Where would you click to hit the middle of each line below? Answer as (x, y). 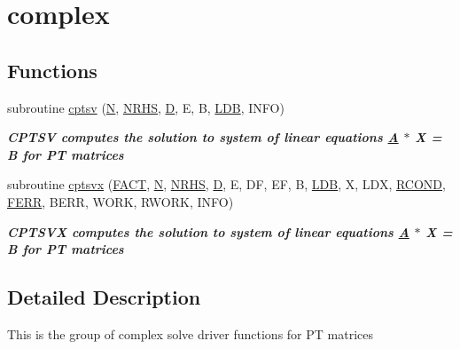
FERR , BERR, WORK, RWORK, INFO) (121, 201)
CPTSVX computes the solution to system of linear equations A (208, 231)
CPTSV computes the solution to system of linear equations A (203, 137)
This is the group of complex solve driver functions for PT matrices (190, 333)
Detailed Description (104, 297)
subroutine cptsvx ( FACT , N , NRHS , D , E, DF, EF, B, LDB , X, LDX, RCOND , (226, 184)
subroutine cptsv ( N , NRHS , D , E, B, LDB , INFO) (146, 107)
